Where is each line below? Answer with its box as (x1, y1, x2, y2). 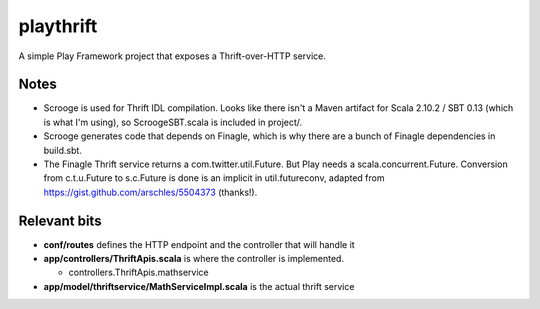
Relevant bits (18, 212, 102, 229)
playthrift (18, 15, 98, 37)
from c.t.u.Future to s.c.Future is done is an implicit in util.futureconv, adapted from (43, 172, 385, 184)
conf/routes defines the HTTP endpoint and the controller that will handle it (43, 238, 355, 250)
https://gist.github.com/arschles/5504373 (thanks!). (43, 186, 258, 198)
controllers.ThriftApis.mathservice (68, 266, 209, 279)
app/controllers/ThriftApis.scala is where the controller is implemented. (43, 253, 345, 265)
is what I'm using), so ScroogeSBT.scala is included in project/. (43, 116, 303, 128)
